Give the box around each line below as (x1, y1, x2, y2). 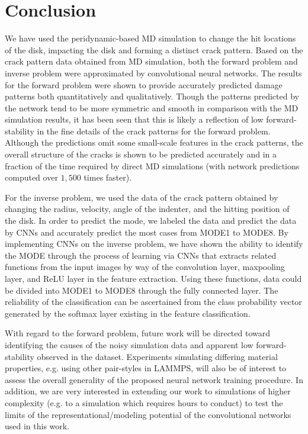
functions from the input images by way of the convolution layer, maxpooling (5, 261, 285, 273)
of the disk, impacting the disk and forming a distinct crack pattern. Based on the (5, 43, 303, 56)
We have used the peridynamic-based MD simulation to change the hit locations (5, 32, 296, 44)
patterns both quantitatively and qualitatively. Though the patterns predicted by (5, 90, 299, 102)
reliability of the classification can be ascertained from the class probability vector (5, 295, 302, 308)
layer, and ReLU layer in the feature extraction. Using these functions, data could (5, 272, 302, 284)
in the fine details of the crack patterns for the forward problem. (37, 124, 271, 137)
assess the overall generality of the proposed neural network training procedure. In (5, 373, 303, 385)
